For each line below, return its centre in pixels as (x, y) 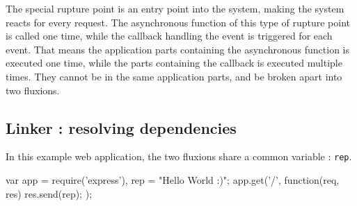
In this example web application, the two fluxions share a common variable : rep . (179, 156)
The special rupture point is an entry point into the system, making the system (175, 8)
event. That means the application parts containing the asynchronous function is (177, 49)
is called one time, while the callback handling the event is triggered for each (169, 36)
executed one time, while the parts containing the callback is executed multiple (174, 63)
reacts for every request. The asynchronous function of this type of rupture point (178, 22)
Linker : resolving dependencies (121, 127)
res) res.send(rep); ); (49, 193)
